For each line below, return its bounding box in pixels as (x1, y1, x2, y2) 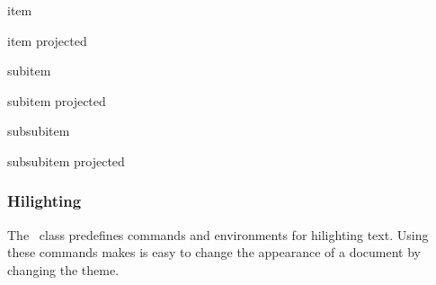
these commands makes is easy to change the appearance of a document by (7, 243, 422, 262)
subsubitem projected (7, 151, 125, 170)
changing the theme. (7, 260, 120, 279)
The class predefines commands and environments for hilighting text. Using (7, 225, 429, 244)
